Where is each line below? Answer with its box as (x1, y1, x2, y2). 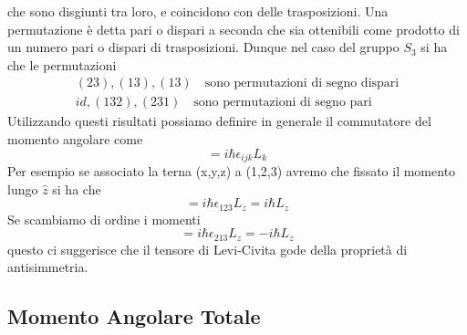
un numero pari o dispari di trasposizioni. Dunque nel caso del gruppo (7, 37, 400, 57)
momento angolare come (7, 130, 143, 149)
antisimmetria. (7, 257, 88, 277)
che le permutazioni (7, 55, 117, 74)
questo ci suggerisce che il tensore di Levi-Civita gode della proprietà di (7, 239, 408, 258)
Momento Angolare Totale (7, 302, 261, 330)
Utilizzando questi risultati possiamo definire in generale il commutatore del (7, 111, 431, 131)
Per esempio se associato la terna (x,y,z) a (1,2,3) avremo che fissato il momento (7, 162, 456, 181)
